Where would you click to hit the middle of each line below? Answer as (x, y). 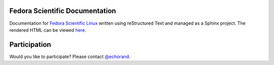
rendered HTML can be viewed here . (48, 30)
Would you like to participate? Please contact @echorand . (70, 56)
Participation (30, 45)
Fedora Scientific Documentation (63, 11)
